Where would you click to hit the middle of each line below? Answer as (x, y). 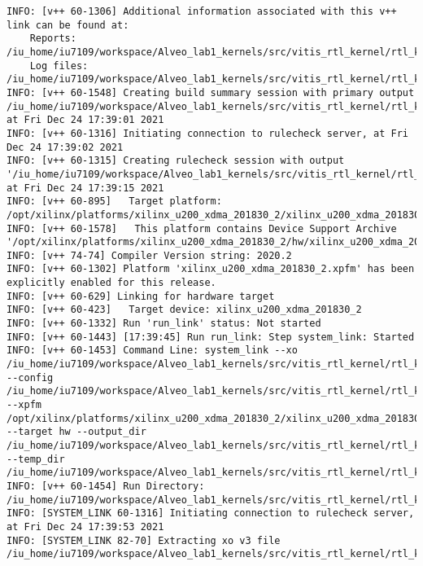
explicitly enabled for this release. (111, 283)
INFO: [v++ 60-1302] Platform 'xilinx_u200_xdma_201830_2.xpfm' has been (211, 269)
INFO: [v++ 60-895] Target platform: (114, 202)
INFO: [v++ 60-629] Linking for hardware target (141, 296)
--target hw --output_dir (76, 432)
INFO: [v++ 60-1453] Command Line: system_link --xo (152, 351)
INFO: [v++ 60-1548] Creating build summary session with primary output (211, 92)
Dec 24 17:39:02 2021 (65, 147)
